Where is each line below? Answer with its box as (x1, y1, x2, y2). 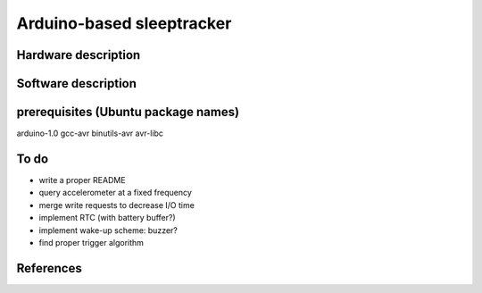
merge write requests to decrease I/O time (38, 199, 195, 210)
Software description (16, 76, 137, 91)
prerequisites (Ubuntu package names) (16, 105, 240, 120)
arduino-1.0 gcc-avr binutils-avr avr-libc (16, 128, 164, 138)
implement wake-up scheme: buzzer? (38, 224, 178, 236)
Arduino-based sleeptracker (16, 13, 232, 33)
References (16, 260, 82, 276)
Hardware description (16, 47, 141, 63)
